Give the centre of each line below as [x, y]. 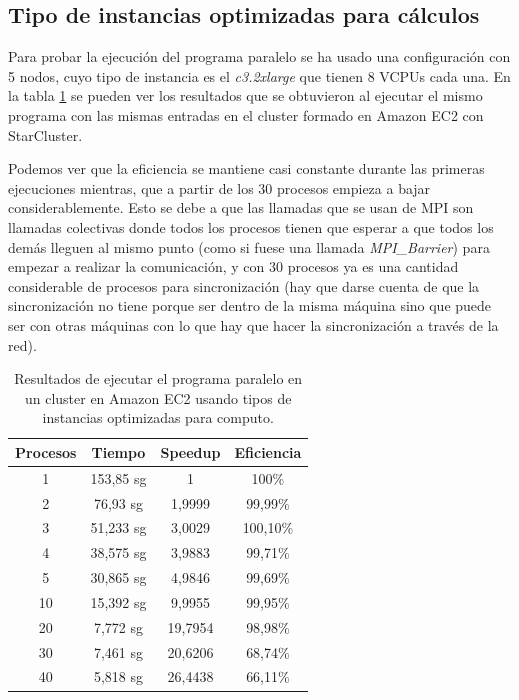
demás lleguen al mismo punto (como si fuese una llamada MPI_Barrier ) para [249, 246]
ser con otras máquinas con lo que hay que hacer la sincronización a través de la [253, 324]
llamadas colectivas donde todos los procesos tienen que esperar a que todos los [251, 226]
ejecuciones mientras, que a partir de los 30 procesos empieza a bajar [219, 187]
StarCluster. [45, 134]
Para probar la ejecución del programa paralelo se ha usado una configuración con [259, 56]
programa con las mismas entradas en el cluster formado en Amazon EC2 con [246, 114]
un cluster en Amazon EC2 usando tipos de [158, 397]
